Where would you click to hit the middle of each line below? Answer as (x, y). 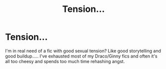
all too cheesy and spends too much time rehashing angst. (65, 61)
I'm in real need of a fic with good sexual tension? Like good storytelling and (83, 51)
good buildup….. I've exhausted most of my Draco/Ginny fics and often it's (81, 56)
